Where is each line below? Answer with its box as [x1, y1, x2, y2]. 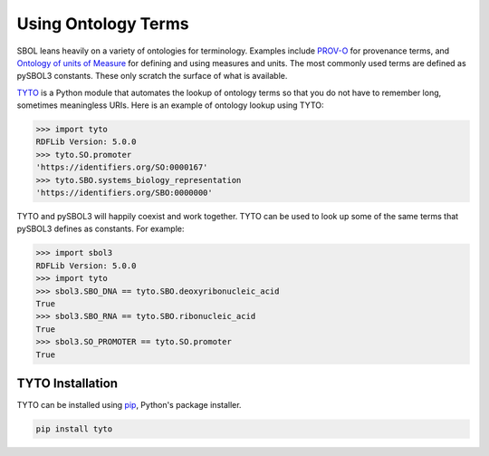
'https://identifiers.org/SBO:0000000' [35, 188, 213, 199]
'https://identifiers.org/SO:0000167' [35, 162, 208, 172]
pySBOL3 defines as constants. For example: [16, 223, 185, 235]
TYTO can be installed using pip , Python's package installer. [16, 400, 242, 411]
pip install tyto [35, 424, 113, 434]
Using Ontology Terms [16, 14, 189, 34]
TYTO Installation [16, 375, 118, 391]
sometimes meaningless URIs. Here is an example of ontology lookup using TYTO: [16, 100, 325, 111]
